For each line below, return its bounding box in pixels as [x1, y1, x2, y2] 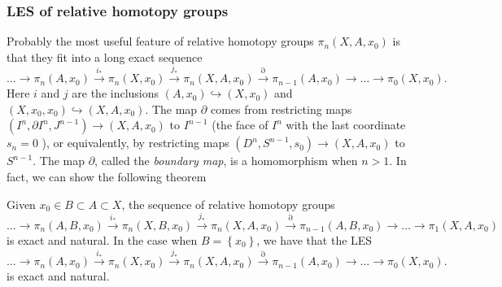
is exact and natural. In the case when [7, 231, 198, 248]
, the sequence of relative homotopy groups [121, 195, 335, 212]
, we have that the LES [256, 231, 373, 248]
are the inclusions [72, 85, 159, 102]
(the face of [212, 116, 268, 133]
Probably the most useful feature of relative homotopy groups [7, 33, 314, 50]
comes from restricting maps [210, 100, 352, 117]
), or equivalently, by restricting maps [41, 134, 229, 151]
